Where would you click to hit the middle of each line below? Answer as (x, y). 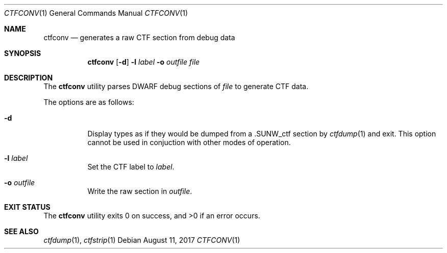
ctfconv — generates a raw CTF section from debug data (139, 37)
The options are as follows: (89, 102)
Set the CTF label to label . (131, 167)
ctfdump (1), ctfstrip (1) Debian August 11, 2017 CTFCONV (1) (142, 240)
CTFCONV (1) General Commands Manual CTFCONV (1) (96, 13)
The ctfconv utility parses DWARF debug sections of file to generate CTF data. (176, 86)
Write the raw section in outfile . (140, 191)
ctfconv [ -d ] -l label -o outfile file (144, 62)
